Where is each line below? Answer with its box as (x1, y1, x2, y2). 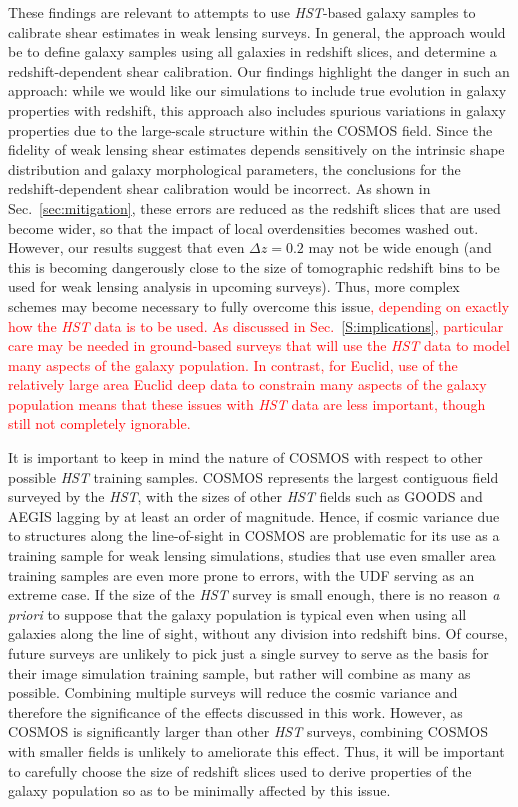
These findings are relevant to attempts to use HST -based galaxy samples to (8, 2, 476, 22)
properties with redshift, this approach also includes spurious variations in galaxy (8, 99, 506, 120)
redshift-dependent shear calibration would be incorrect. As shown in (8, 178, 431, 199)
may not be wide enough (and (308, 237, 492, 258)
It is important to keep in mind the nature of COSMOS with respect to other (8, 447, 483, 468)
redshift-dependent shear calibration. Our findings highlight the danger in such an (8, 60, 510, 81)
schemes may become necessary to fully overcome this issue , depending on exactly (8, 295, 510, 316)
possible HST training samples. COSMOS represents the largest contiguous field (8, 466, 499, 487)
